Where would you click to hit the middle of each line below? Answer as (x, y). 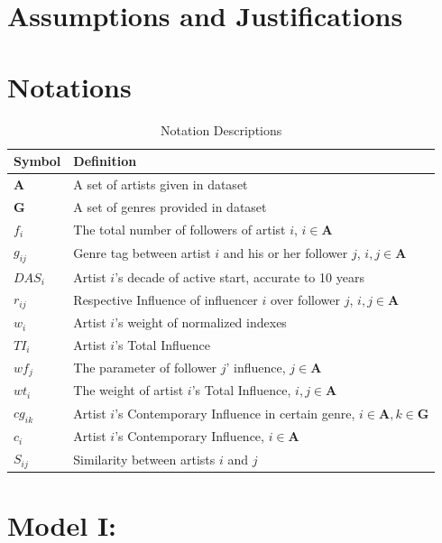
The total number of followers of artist (180, 229)
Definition (105, 161)
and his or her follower (285, 253)
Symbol (37, 161)
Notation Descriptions (221, 129)
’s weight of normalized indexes (201, 322)
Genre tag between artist (142, 253)
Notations (69, 86)
